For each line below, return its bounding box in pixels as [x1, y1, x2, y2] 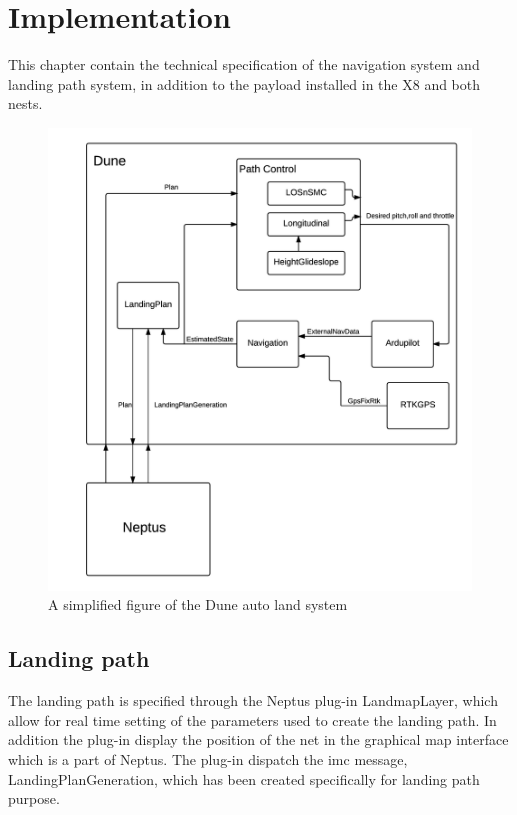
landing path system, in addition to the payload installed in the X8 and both [8, 73, 481, 94]
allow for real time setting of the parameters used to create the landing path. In [8, 709, 497, 730]
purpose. [8, 788, 60, 809]
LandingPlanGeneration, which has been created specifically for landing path [8, 768, 480, 789]
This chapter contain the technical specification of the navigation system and [8, 54, 480, 75]
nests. [8, 93, 43, 114]
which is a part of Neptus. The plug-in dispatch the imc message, [8, 748, 408, 769]
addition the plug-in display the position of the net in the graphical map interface [8, 729, 509, 750]
